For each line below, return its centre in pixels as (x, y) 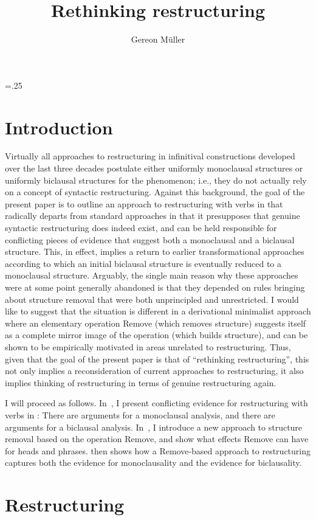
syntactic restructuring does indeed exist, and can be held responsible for (141, 227)
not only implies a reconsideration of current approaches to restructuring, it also (154, 371)
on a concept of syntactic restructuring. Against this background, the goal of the (155, 192)
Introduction (59, 127)
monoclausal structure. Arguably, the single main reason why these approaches (152, 275)
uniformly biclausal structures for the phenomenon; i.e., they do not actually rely (156, 180)
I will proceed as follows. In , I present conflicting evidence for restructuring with (156, 403)
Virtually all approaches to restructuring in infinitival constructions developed (150, 156)
